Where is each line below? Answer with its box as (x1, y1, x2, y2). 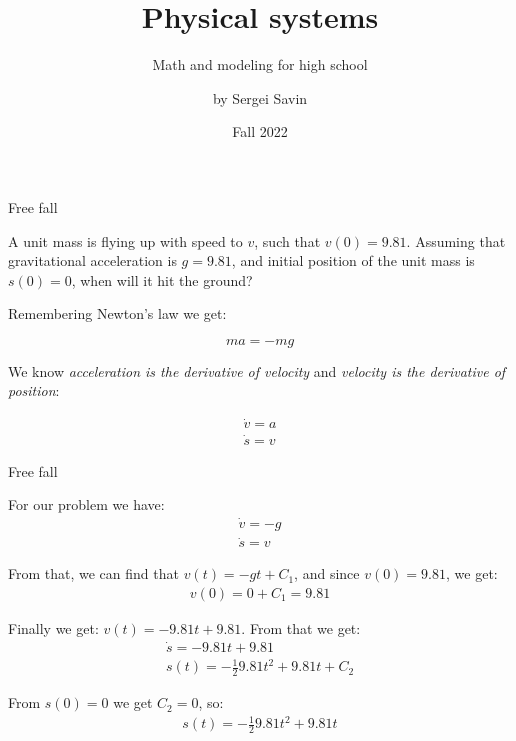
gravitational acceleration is (8, 250, 177, 271)
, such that (254, 230, 321, 251)
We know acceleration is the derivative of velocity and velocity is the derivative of (8, 360, 506, 381)
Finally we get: (8, 617, 99, 638)
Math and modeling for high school (152, 54, 368, 75)
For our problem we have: (8, 494, 165, 515)
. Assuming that (406, 230, 506, 251)
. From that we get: (241, 617, 361, 638)
